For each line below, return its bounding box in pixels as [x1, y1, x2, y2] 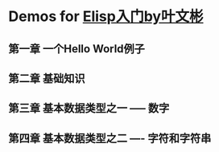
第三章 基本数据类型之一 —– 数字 [8, 101, 170, 115]
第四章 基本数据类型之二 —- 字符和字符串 [8, 131, 212, 145]
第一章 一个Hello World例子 [8, 42, 145, 55]
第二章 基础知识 [8, 72, 85, 85]
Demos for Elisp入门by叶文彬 [8, 7, 204, 26]
